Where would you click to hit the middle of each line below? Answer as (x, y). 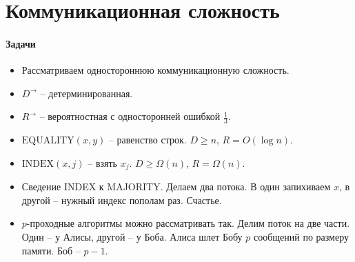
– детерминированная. (87, 93)
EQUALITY (48, 141)
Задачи (21, 43)
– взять (103, 162)
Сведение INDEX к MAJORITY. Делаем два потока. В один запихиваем (176, 187)
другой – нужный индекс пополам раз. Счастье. (122, 200)
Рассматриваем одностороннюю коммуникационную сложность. (155, 70)
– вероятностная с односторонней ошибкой (130, 116)
